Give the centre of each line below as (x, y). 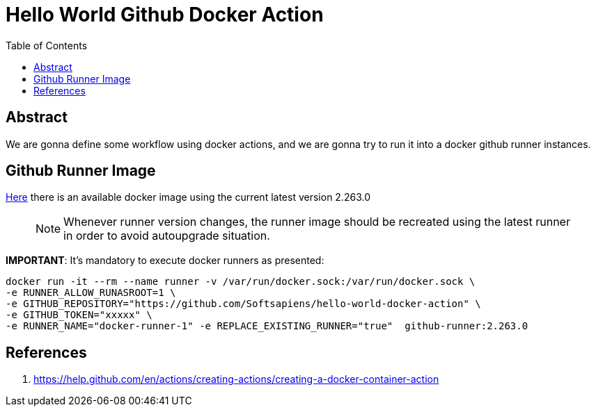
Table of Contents (47, 45)
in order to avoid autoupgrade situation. (167, 236)
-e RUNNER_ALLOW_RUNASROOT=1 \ (91, 293)
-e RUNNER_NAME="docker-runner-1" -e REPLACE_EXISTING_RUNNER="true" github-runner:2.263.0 (267, 326)
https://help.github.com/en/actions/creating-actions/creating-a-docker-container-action (236, 379)
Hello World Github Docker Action (165, 15)
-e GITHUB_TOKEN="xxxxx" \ (79, 315)
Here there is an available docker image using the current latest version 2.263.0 (188, 197)
